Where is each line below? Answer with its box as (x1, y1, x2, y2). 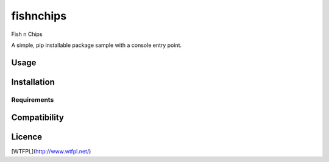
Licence (11, 132, 43, 143)
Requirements (11, 95, 54, 104)
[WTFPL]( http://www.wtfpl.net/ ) (11, 148, 91, 155)
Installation (11, 77, 55, 87)
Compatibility (11, 113, 64, 123)
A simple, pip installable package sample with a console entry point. (11, 41, 182, 49)
